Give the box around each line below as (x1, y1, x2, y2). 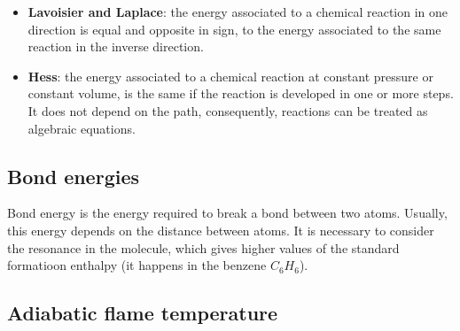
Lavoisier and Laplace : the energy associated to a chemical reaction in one (27, 3, 448, 20)
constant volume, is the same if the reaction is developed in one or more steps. (27, 84, 454, 103)
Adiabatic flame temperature (7, 299, 278, 327)
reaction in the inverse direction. (27, 37, 204, 56)
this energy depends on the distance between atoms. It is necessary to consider (7, 220, 434, 239)
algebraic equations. (27, 119, 136, 137)
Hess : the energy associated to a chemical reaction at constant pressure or (27, 66, 433, 85)
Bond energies (7, 162, 140, 189)
